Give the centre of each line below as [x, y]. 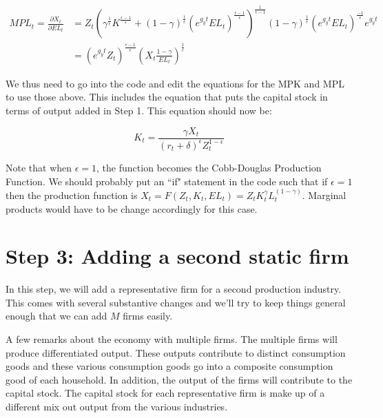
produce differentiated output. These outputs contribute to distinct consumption [176, 352]
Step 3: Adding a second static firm [177, 256]
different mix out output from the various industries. [117, 407]
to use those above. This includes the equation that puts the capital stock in [167, 97]
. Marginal [324, 195]
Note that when [39, 167]
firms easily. [148, 316]
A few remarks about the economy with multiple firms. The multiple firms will [172, 339]
